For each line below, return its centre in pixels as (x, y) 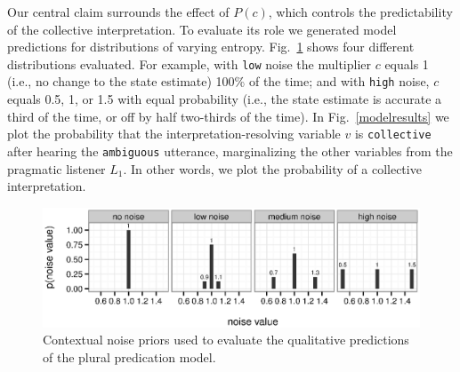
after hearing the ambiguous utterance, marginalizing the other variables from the (230, 150)
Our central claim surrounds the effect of (118, 12)
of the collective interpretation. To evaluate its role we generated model (202, 29)
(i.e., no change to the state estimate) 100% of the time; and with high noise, (218, 81)
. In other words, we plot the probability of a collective (272, 168)
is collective (393, 134)
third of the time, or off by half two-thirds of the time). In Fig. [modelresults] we (228, 116)
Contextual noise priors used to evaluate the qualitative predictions (226, 340)
